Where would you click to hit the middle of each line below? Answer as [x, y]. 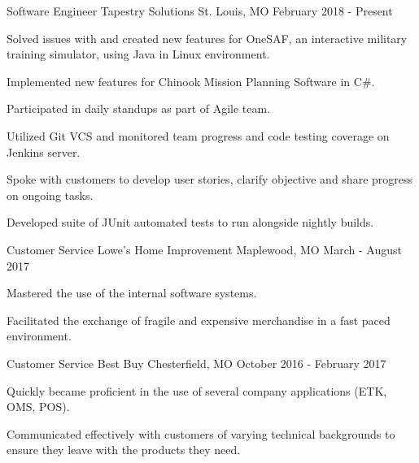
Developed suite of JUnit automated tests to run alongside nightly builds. [190, 222]
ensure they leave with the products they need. [124, 450]
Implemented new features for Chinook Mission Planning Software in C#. [191, 81]
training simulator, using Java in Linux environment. [138, 54]
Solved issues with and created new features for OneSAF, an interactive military [207, 38]
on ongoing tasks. [50, 195]
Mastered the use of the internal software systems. [132, 293]
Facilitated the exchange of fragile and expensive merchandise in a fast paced [199, 320]
